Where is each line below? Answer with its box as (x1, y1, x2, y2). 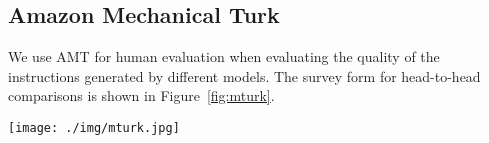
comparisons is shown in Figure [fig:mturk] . (8, 85, 275, 106)
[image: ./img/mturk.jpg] (8, 120, 180, 135)
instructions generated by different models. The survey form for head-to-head (8, 65, 481, 86)
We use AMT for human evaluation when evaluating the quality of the (8, 46, 440, 67)
